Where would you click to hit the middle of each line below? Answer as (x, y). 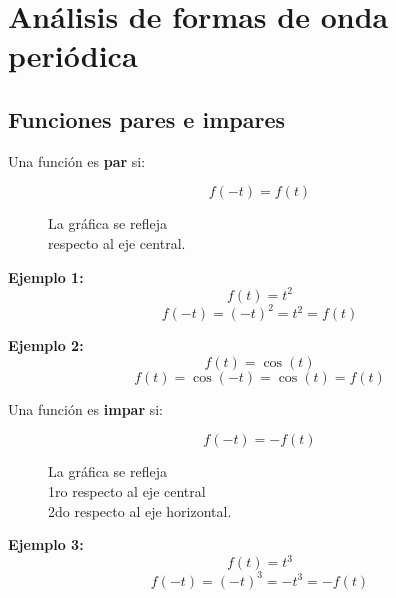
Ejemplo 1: (46, 276)
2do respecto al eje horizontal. (140, 510)
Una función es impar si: (86, 408)
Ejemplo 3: (46, 544)
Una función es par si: (77, 160)
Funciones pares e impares (146, 118)
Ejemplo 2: (46, 345)
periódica (73, 55)
